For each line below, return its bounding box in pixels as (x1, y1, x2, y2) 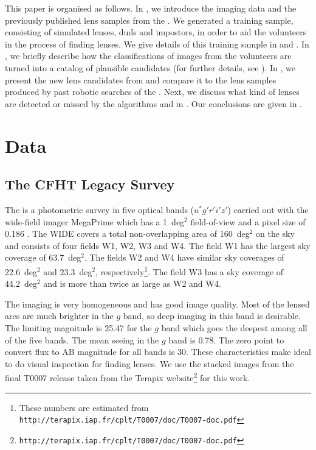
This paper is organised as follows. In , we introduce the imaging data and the (5, 2, 297, 14)
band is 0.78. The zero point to (168, 333, 284, 346)
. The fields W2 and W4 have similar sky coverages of (84, 251, 284, 264)
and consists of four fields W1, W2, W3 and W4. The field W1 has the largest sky (5, 239, 311, 251)
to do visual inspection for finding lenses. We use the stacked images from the (5, 357, 294, 370)
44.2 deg (5, 277, 37, 290)
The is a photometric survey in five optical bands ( (5, 203, 194, 216)
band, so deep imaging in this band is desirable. (123, 309, 301, 322)
